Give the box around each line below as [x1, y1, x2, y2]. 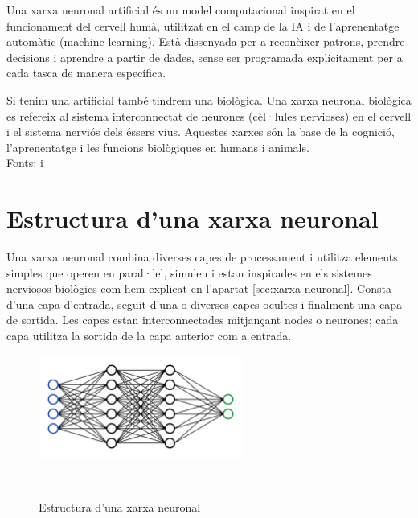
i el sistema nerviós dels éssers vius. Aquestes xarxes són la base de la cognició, [6, 123, 395, 140]
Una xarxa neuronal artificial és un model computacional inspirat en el [6, 2, 355, 18]
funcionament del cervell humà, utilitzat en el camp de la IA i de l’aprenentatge [6, 17, 400, 34]
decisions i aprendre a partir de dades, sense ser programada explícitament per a [6, 48, 403, 65]
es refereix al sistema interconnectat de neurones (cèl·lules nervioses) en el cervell [6, 107, 412, 124]
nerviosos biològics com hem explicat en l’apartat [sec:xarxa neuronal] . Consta [6, 280, 391, 297]
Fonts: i [6, 154, 43, 171]
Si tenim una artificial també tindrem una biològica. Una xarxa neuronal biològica [6, 91, 412, 108]
